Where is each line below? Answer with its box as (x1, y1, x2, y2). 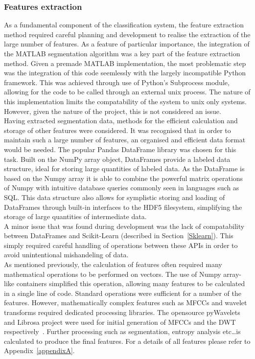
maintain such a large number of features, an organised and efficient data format (4, 135, 246, 145)
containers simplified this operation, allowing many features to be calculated (16, 278, 245, 289)
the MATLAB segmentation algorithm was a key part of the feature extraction (4, 48, 240, 58)
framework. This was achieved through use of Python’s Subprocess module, (4, 77, 230, 87)
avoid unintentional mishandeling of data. (4, 249, 129, 260)
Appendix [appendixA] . (4, 345, 75, 356)
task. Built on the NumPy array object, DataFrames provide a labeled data (4, 154, 231, 164)
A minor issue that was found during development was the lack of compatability (4, 221, 245, 231)
